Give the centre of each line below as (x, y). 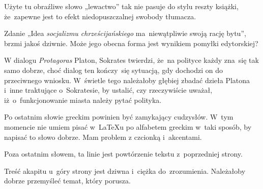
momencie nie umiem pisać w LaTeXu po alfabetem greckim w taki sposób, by (128, 126)
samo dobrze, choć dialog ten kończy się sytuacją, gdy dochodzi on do (113, 70)
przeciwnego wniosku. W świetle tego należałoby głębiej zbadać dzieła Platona (127, 80)
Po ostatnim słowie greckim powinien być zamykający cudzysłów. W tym (119, 117)
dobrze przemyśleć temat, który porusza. (67, 181)
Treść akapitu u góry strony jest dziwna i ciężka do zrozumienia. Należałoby (125, 171)
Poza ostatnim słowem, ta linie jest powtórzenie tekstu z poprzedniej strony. (123, 154)
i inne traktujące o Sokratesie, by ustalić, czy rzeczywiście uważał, (108, 90)
